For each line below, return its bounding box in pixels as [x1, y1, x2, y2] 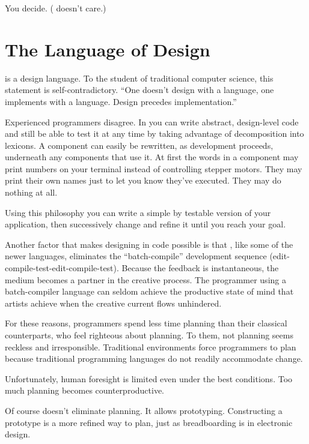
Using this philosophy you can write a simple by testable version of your [5, 206, 271, 218]
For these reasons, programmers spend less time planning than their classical [5, 317, 287, 329]
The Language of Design [5, 37, 210, 61]
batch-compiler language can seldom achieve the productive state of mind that [5, 285, 294, 298]
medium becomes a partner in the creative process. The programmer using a [5, 273, 286, 286]
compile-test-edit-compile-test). [5, 262, 119, 274]
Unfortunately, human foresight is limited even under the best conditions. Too [5, 372, 293, 385]
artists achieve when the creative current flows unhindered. [5, 296, 222, 309]
